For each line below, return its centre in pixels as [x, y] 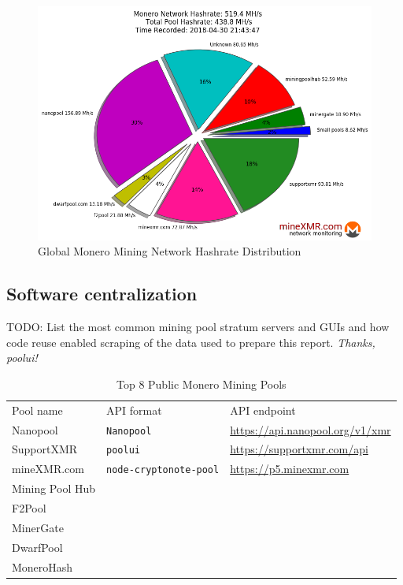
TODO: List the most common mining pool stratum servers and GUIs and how [198, 327]
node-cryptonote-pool [163, 470]
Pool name [37, 410]
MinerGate [38, 527]
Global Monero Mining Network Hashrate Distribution [170, 251]
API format [134, 410]
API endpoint [263, 410]
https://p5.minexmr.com [290, 469]
